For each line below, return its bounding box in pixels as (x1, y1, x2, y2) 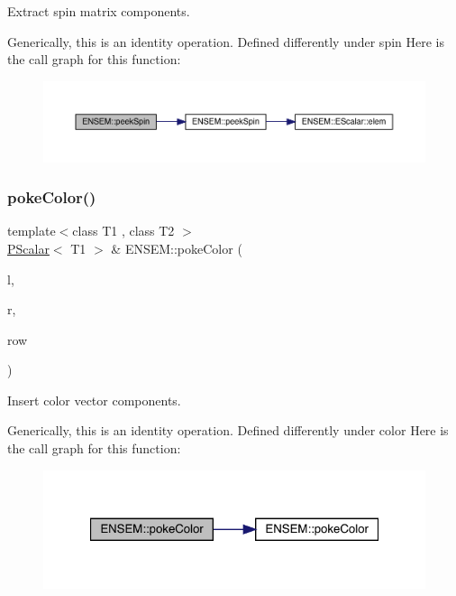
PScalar (7, 238, 50, 257)
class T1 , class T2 (72, 221, 175, 240)
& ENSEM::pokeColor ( (111, 238, 242, 257)
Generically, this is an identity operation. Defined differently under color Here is (7, 421, 449, 440)
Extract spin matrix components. (7, 2, 190, 20)
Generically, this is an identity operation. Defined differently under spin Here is (7, 32, 444, 51)
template (7, 221, 56, 240)
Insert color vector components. (7, 390, 181, 409)
